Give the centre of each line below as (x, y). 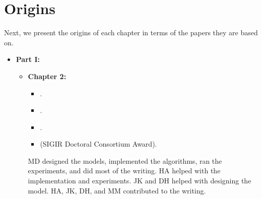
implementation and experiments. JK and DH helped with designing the (140, 181)
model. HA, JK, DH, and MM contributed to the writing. (117, 190)
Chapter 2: (47, 76)
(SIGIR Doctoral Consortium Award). (99, 144)
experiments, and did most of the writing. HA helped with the (124, 171)
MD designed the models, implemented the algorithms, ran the (125, 160)
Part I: (28, 59)
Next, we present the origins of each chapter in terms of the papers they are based (131, 32)
